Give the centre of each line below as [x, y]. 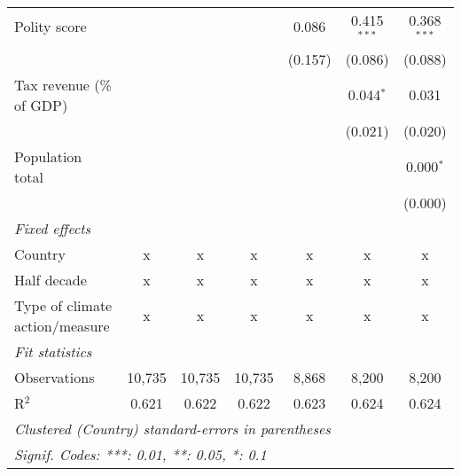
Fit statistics [53, 351]
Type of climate [63, 305]
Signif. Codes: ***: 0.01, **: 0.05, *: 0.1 [141, 454]
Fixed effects [53, 228]
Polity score [51, 27]
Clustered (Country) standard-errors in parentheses [172, 428]
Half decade [51, 279]
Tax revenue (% [63, 84]
